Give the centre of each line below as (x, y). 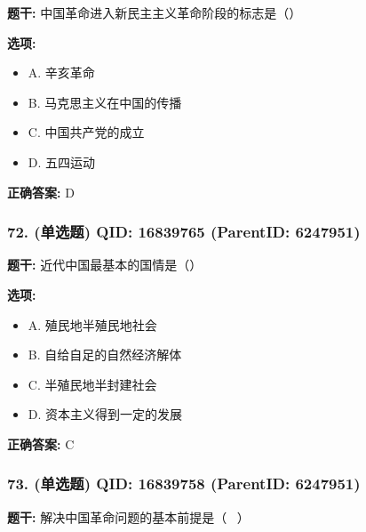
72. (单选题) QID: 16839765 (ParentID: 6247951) (184, 232)
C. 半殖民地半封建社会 (92, 384)
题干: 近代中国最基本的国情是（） (105, 265)
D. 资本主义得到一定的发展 (105, 414)
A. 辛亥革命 (61, 73)
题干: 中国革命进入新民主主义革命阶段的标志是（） (155, 12)
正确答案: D (41, 192)
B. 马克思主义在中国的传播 (105, 102)
